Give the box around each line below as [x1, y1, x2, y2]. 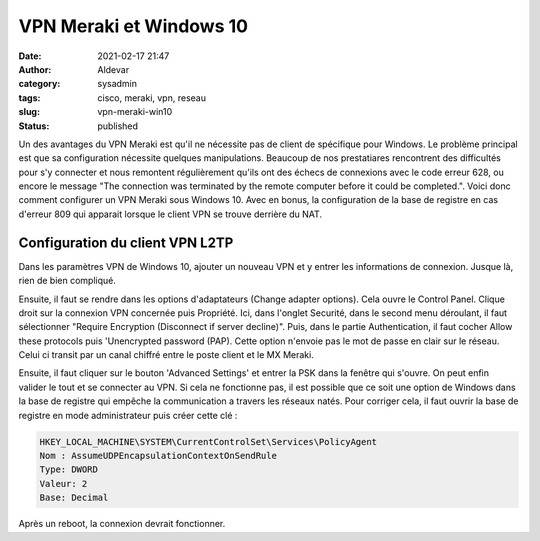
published [97, 120, 139, 132]
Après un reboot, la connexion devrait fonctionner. [18, 518, 226, 530]
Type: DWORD [39, 464, 99, 475]
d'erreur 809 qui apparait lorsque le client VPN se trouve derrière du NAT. [18, 208, 323, 220]
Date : [18, 50, 42, 62]
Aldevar [97, 63, 130, 75]
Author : [18, 63, 52, 75]
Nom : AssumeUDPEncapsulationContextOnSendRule [39, 450, 277, 462]
